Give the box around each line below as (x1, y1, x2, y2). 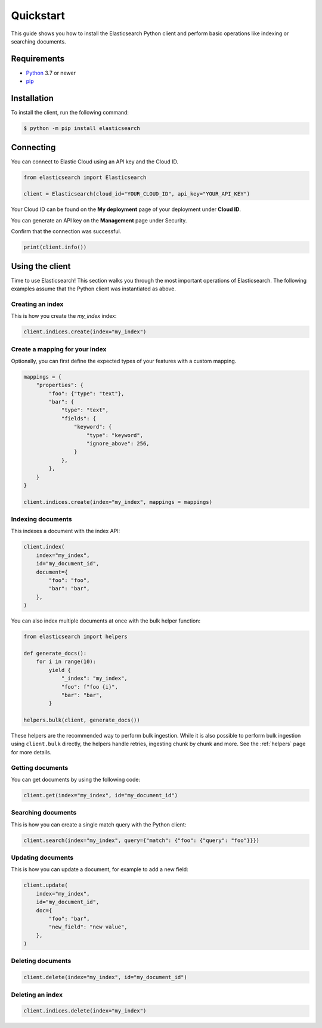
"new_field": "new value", (48, 924, 128, 930)
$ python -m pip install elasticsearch (23, 125, 140, 132)
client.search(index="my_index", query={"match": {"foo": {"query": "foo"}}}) (23, 837, 259, 844)
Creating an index (11, 300, 64, 308)
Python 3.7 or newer (26, 69, 76, 76)
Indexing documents (11, 515, 72, 524)
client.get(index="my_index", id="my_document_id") (23, 792, 178, 798)
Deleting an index (11, 990, 63, 999)
